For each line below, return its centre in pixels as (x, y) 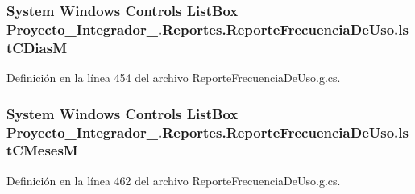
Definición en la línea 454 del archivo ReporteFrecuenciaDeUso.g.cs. (174, 78)
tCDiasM (37, 47)
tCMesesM (42, 150)
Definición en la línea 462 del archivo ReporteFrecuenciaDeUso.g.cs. (174, 180)
